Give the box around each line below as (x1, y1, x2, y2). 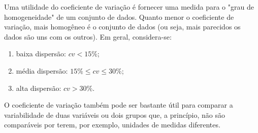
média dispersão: (16, 65, 68, 76)
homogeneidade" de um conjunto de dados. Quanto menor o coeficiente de (4, 11, 234, 22)
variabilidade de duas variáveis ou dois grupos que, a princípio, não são (4, 109, 225, 120)
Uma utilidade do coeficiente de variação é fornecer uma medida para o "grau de (4, 2, 254, 12)
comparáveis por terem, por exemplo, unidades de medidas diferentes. (4, 119, 220, 130)
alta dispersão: (16, 82, 61, 93)
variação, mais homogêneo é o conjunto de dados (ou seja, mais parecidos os (4, 21, 241, 32)
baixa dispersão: (16, 48, 67, 59)
